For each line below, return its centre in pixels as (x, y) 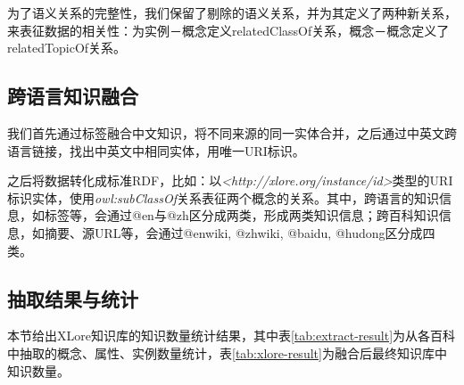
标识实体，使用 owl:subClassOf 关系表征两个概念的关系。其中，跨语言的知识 (223, 197)
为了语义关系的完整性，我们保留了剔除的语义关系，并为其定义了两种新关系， (232, 12)
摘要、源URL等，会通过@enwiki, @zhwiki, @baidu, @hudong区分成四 (240, 232)
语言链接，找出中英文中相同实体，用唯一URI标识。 (156, 150)
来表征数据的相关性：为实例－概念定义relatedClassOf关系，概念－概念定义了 (228, 30)
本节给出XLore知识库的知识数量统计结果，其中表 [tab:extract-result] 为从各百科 (232, 336)
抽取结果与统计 (73, 298)
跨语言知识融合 (73, 96)
